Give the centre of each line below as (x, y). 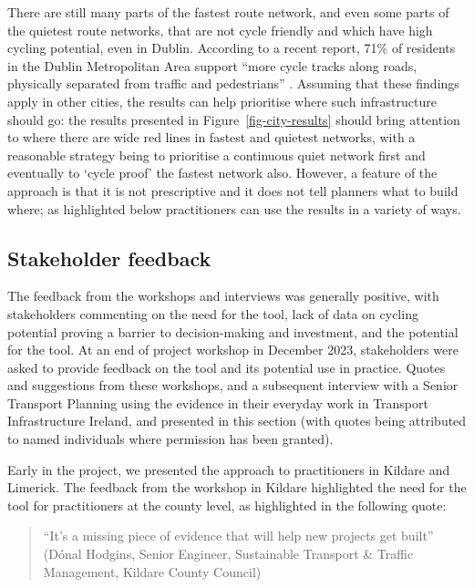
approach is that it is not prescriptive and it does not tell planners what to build (233, 190)
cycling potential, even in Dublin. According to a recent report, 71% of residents (232, 48)
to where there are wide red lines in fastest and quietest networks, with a (211, 137)
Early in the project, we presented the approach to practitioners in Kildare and (229, 469)
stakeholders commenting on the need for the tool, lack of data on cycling (213, 313)
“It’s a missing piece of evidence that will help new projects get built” (238, 536)
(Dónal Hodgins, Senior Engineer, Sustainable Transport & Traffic (228, 554)
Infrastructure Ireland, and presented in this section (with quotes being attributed (237, 421)
